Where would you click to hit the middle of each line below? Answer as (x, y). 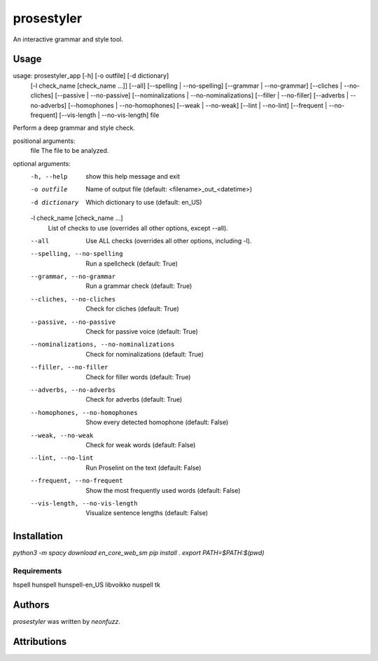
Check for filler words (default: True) (138, 377)
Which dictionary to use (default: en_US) (144, 202)
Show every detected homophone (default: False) (157, 422)
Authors (31, 605)
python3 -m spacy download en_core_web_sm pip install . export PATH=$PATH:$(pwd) (139, 553)
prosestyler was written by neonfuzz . (66, 622)
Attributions (40, 642)
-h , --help (49, 176)
